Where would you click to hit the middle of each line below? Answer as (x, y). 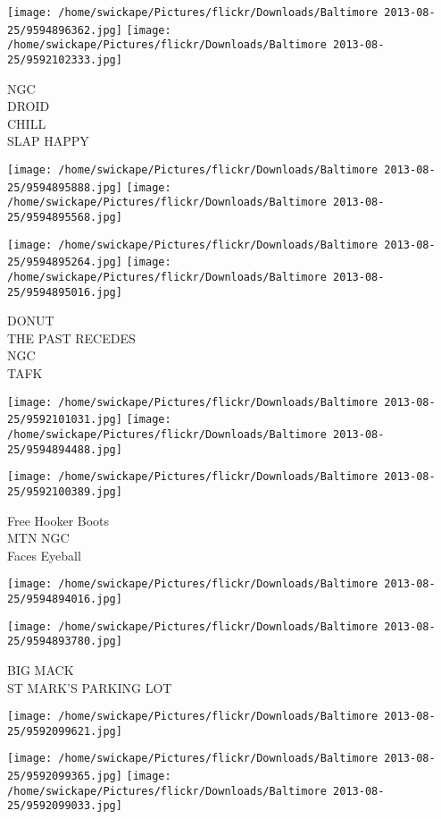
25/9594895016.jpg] (65, 292)
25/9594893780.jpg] (65, 642)
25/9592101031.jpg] (65, 420)
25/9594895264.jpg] (65, 262)
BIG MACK (41, 669)
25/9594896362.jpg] (65, 30)
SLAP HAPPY (48, 141)
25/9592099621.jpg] (65, 731)
